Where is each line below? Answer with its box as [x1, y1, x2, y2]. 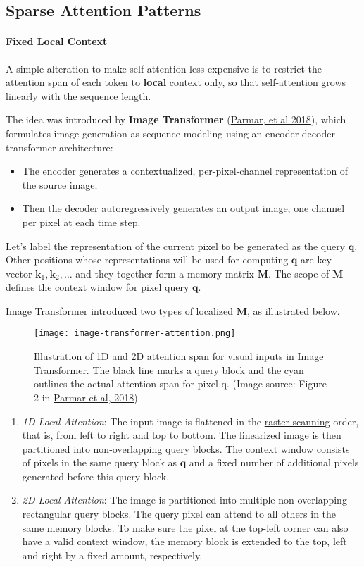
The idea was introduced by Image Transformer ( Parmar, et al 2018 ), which [6, 112, 346, 127]
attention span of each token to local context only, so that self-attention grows [6, 75, 346, 89]
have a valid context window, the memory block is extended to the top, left [22, 534, 347, 549]
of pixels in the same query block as [22, 455, 177, 470]
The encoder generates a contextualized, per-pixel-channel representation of [22, 163, 349, 178]
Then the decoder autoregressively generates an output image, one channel [22, 201, 345, 216]
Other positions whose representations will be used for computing [6, 252, 289, 267]
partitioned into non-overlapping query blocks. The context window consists [22, 441, 350, 456]
